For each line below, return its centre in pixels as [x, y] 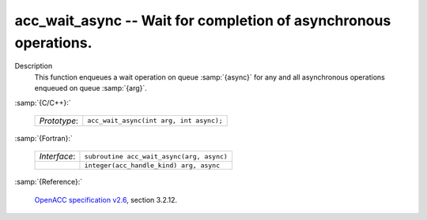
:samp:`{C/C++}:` [43, 103]
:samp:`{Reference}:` [49, 182]
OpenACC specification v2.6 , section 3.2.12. [106, 199]
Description [34, 66]
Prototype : [59, 121]
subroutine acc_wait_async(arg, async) [156, 157]
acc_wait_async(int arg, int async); [155, 121]
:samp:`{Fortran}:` [43, 138]
